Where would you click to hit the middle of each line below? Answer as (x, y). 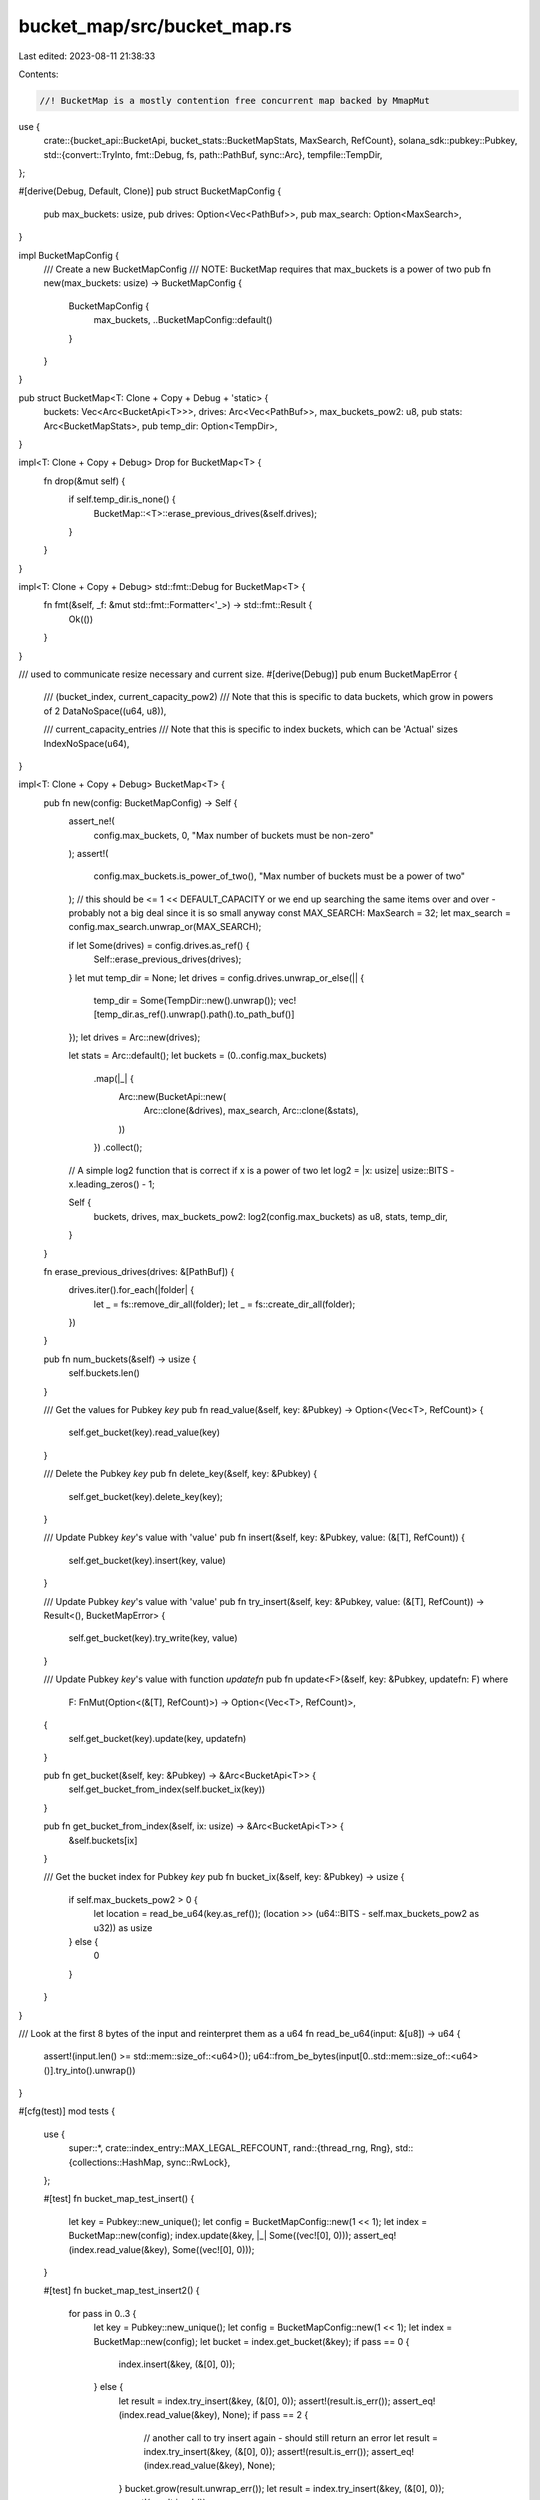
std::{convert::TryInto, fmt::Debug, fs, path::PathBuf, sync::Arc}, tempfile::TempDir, (213, 154)
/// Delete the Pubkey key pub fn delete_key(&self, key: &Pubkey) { (180, 1474)
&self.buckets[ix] (103, 1840)
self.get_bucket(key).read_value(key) (144, 1432)
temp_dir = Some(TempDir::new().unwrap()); (185, 1001)
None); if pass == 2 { (265, 2415)
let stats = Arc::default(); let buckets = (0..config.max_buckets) (197, 1056)
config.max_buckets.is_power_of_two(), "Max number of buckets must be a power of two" (279, 876)
